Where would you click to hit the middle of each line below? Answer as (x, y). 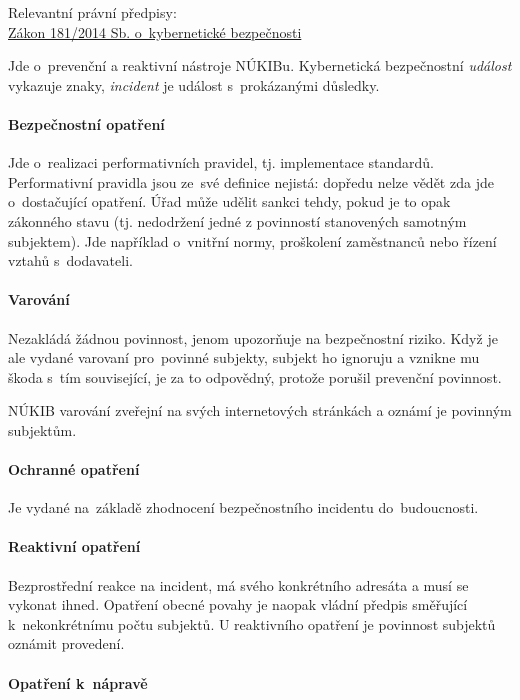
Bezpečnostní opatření (86, 123)
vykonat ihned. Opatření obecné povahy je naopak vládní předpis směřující (238, 604)
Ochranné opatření (74, 469)
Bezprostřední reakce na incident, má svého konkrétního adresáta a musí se (238, 584)
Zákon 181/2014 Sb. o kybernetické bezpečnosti (155, 31)
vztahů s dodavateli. (70, 260)
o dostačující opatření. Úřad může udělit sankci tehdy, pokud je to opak (229, 201)
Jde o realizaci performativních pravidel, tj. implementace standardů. (221, 162)
